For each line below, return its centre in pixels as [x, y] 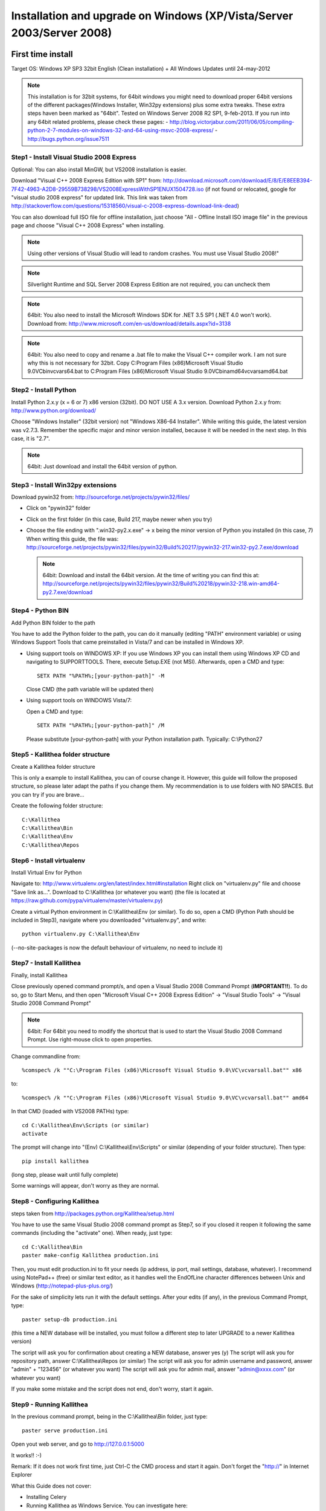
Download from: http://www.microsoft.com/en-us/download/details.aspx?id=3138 [129, 323]
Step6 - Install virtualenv [48, 860]
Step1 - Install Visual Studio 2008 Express [74, 157]
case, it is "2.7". [31, 439]
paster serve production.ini [65, 1430]
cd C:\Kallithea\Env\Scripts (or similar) [86, 1125]
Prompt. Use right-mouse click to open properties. [90, 1040]
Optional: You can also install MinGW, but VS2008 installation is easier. [99, 169]
